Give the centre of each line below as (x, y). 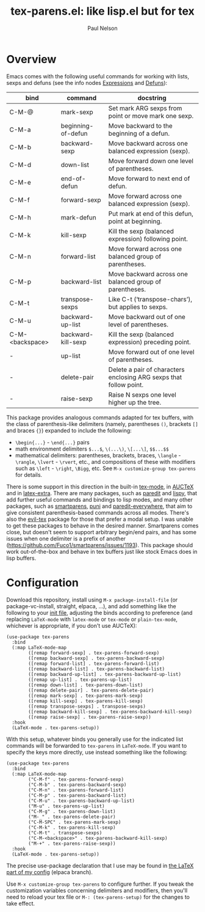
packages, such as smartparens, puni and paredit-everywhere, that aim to (99, 506)
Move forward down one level (151, 161)
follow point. (126, 384)
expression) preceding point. (149, 342)
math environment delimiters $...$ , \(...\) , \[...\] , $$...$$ (92, 449)
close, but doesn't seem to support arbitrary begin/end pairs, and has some (102, 532)
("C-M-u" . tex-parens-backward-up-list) (82, 801)
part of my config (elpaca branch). (50, 872)
